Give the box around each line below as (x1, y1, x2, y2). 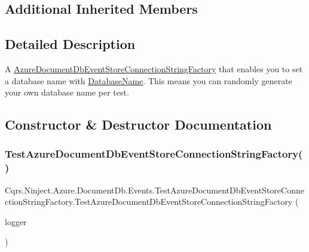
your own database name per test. (5, 86, 129, 99)
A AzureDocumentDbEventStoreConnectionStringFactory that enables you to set (5, 62, 303, 75)
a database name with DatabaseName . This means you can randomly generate (5, 74, 292, 87)
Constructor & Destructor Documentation (5, 115, 272, 134)
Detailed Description (5, 35, 136, 53)
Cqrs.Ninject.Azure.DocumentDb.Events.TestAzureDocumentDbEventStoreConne (5, 183, 304, 196)
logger (5, 215, 27, 228)
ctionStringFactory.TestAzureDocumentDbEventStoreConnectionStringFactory (5, 195, 293, 208)
